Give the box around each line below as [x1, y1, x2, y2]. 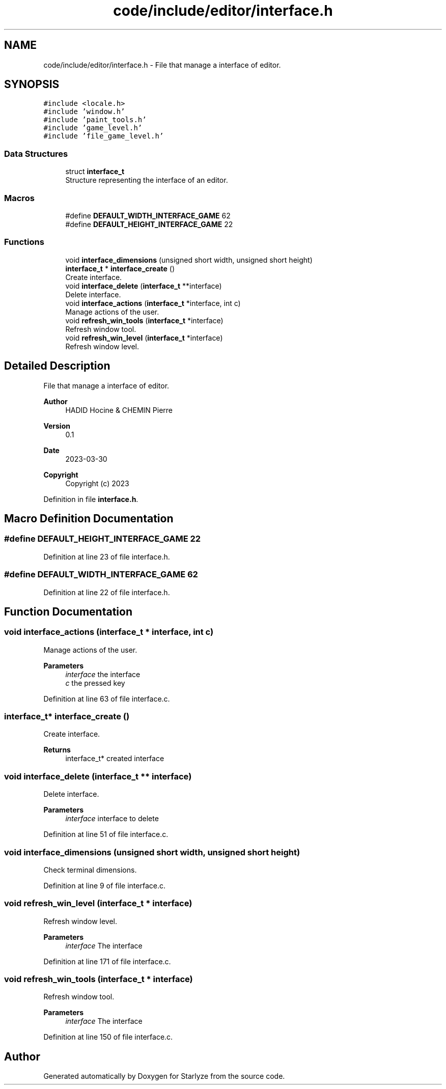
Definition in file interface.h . [43, 494, 138, 504]
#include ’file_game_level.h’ [43, 132, 164, 141]
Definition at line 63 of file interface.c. [43, 694, 170, 703]
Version [43, 421, 70, 430]
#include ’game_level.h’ [43, 124, 143, 132]
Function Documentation [4, 605, 132, 618]
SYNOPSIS [4, 78, 60, 91]
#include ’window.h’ [43, 107, 125, 116]
